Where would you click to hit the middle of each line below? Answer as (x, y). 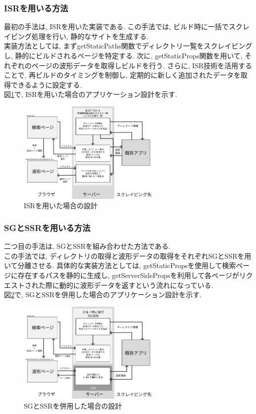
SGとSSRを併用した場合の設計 (73, 406)
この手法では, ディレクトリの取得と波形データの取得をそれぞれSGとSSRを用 (128, 255)
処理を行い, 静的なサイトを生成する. (90, 36)
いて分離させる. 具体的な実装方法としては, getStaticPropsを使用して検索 (120, 265)
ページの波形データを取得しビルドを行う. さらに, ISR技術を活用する (142, 65)
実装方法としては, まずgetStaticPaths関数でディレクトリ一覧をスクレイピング (128, 46)
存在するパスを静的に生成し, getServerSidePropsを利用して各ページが (128, 275)
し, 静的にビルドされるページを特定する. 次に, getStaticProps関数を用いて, (123, 55)
